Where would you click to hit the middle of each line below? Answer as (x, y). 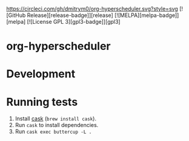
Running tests (42, 102)
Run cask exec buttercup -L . (53, 132)
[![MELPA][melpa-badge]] (147, 15)
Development (41, 74)
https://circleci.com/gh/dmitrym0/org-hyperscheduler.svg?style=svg (92, 9)
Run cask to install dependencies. (57, 125)
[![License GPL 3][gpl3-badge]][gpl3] (74, 22)
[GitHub (16, 15)
